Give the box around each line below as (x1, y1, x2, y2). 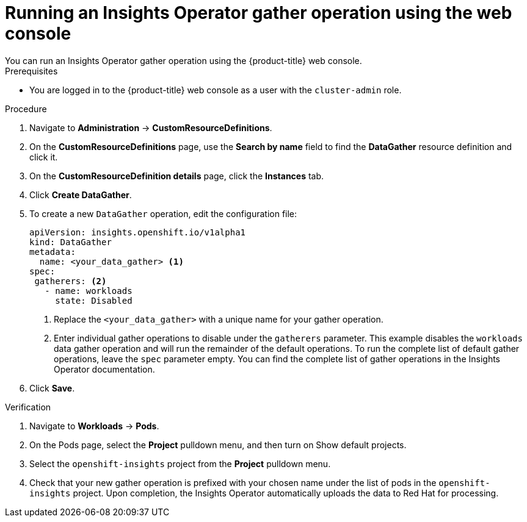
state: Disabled (55, 295, 133, 306)
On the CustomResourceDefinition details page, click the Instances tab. (29, 170, 324, 181)
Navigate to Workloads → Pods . (29, 420, 159, 431)
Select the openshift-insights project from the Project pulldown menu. (29, 458, 331, 469)
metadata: (29, 246, 76, 257)
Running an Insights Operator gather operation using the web (5, 2, 512, 23)
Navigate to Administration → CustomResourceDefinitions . (29, 122, 272, 133)
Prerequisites (5, 65, 58, 76)
